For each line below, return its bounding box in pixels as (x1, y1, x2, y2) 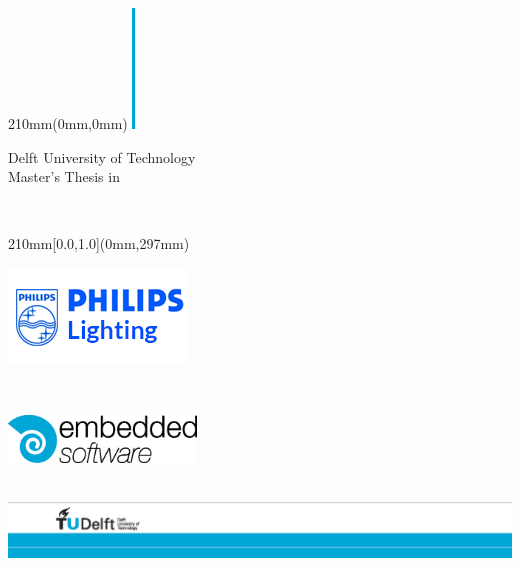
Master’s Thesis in (8, 166, 120, 187)
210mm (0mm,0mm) (8, 112, 128, 133)
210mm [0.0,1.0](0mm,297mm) (8, 233, 190, 254)
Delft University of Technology (8, 146, 196, 167)
